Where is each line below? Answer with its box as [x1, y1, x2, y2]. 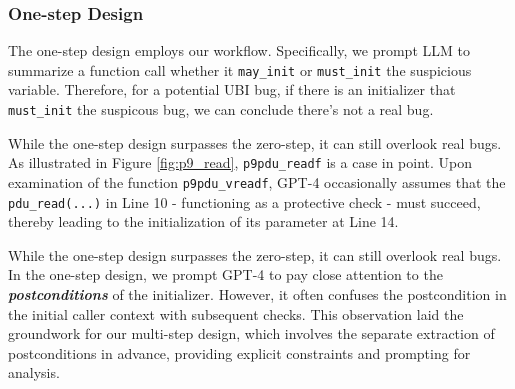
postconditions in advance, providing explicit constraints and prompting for [8, 342, 471, 363]
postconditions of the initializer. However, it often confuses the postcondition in [8, 284, 507, 305]
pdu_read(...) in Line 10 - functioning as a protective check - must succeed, [8, 191, 481, 212]
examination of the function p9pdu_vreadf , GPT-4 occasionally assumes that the [8, 171, 506, 192]
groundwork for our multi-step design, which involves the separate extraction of [8, 323, 495, 344]
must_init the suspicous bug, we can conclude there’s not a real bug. [8, 99, 434, 120]
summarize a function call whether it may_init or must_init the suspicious [8, 59, 472, 80]
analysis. [8, 362, 60, 383]
